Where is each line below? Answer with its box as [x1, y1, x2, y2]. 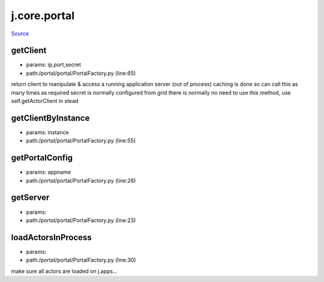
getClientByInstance [11, 113, 90, 123]
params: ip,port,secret [26, 61, 81, 68]
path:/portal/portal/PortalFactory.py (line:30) [26, 256, 136, 263]
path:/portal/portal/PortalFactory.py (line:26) [26, 177, 136, 184]
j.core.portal [11, 9, 75, 22]
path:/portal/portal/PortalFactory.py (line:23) [26, 216, 136, 224]
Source [11, 30, 29, 37]
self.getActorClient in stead [11, 98, 79, 105]
